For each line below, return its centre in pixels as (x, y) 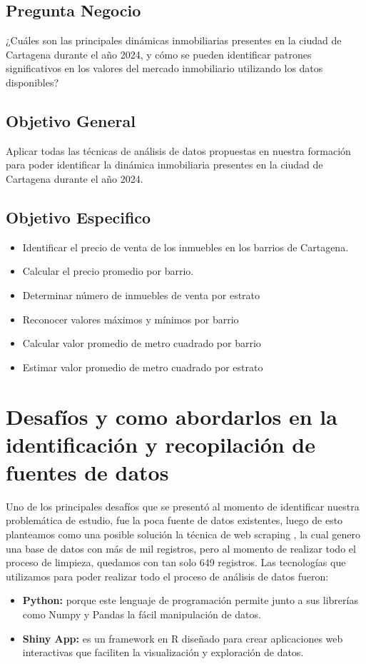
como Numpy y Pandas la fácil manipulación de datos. (142, 614)
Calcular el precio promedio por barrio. (108, 271)
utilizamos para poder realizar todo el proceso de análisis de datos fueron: (167, 576)
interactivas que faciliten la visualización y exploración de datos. (163, 652)
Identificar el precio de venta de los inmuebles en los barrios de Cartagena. (185, 247)
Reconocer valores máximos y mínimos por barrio (131, 319)
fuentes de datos (87, 472)
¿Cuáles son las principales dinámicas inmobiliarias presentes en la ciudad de (174, 40)
